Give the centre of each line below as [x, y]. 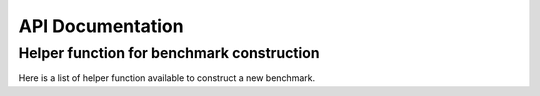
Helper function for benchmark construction [169, 53]
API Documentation [101, 26]
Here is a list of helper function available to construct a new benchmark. [166, 78]
